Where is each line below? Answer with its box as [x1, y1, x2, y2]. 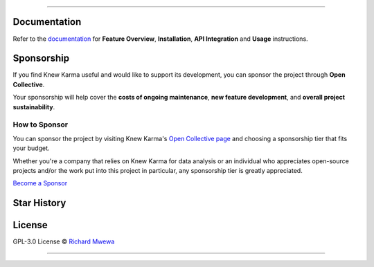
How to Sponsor [12, 120, 69, 129]
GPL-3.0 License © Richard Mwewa [12, 237, 115, 246]
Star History [12, 197, 66, 209]
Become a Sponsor [12, 179, 68, 187]
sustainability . [12, 102, 55, 111]
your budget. [12, 144, 50, 152]
